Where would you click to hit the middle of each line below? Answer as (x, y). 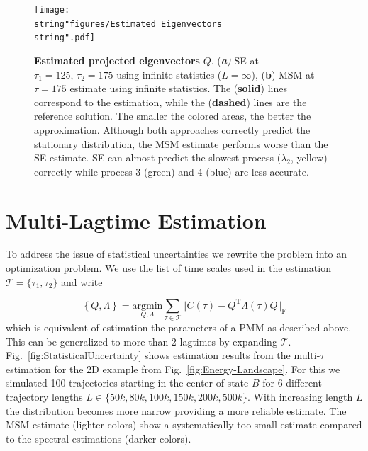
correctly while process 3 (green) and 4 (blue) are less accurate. (172, 171)
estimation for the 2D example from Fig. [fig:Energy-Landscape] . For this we (173, 369)
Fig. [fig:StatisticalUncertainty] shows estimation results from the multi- (163, 355)
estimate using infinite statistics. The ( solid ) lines (178, 88)
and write (82, 281)
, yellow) (309, 158)
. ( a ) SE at (235, 60)
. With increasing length (300, 397)
